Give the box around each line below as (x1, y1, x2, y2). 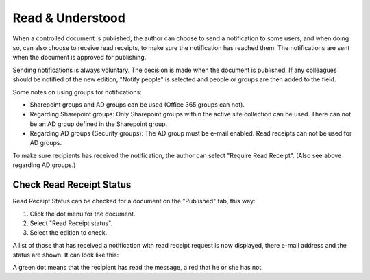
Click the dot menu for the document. (29, 209, 136, 218)
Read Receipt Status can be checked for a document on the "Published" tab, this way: (12, 197, 256, 205)
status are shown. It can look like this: (12, 251, 119, 259)
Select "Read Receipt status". (29, 219, 113, 227)
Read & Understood (12, 10, 126, 25)
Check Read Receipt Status (12, 179, 132, 191)
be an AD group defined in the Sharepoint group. (29, 120, 168, 128)
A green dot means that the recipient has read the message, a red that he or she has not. (12, 264, 264, 272)
